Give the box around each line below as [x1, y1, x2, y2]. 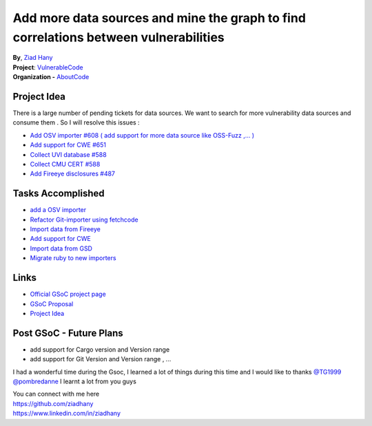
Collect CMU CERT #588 [30, 160, 101, 168]
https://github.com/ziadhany [12, 399, 94, 407]
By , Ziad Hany [12, 54, 53, 62]
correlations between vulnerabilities [12, 30, 225, 45]
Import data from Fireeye [30, 225, 101, 233]
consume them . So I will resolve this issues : [12, 118, 141, 127]
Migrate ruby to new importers [30, 254, 116, 262]
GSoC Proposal [30, 299, 74, 308]
